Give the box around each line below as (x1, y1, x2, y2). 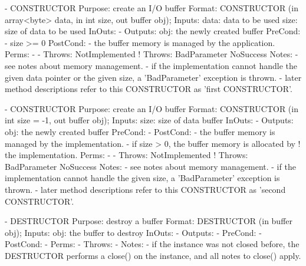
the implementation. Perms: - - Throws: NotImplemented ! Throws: (5, 149, 248, 161)
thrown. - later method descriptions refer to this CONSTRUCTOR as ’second (5, 183, 286, 195)
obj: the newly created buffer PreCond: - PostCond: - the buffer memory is (5, 125, 275, 137)
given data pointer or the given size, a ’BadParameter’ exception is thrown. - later (5, 71, 302, 83)
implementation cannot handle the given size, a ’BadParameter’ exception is (5, 172, 280, 184)
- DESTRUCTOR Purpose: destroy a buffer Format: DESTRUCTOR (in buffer (5, 215, 293, 227)
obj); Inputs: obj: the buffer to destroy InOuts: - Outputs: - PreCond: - (5, 226, 262, 238)
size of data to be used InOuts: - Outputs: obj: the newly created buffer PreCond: (5, 25, 301, 37)
